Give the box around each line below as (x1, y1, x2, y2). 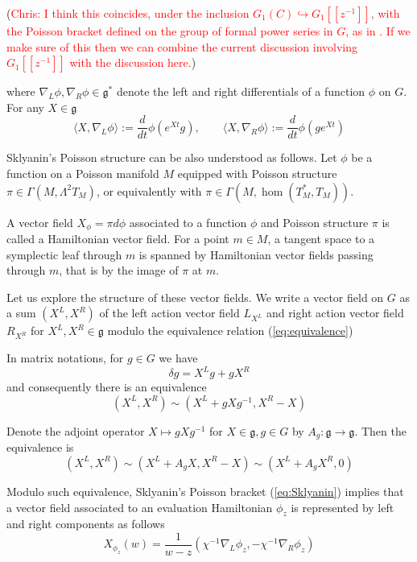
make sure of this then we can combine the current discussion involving (6, 38, 358, 55)
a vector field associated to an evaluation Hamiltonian (6, 498, 273, 515)
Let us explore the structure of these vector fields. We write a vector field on (6, 288, 384, 305)
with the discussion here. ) (69, 54, 196, 71)
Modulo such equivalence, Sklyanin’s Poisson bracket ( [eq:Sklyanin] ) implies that (6, 482, 404, 499)
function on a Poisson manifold (6, 165, 159, 182)
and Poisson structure (260, 213, 369, 230)
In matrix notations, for (6, 349, 124, 366)
